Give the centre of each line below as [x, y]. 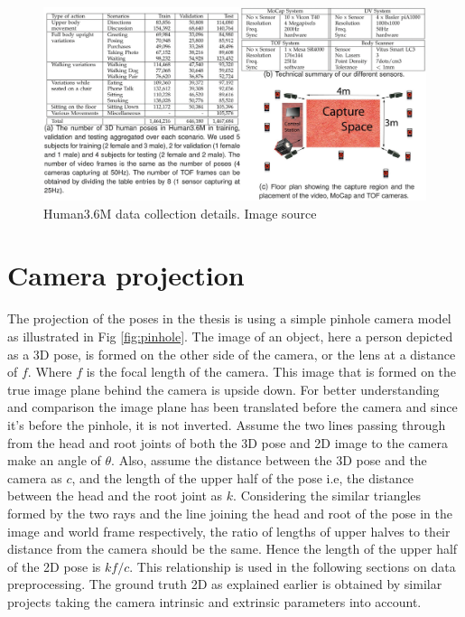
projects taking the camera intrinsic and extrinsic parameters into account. [214, 601]
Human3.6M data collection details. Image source [180, 213]
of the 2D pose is [54, 566]
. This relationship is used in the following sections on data [293, 566]
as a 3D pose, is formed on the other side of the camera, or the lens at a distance [232, 354]
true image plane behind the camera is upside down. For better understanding [223, 389]
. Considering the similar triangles [327, 495]
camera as [35, 477]
